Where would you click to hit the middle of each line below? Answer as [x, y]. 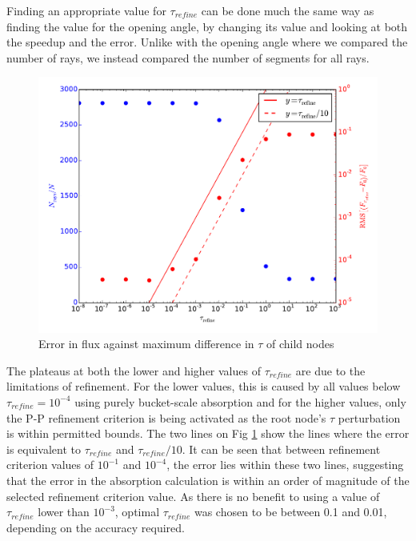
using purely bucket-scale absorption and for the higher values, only [240, 401]
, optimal [137, 512]
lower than [64, 512]
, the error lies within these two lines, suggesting [285, 465]
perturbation [369, 417]
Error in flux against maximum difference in [146, 344]
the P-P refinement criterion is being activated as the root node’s [166, 417]
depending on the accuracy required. [96, 527]
